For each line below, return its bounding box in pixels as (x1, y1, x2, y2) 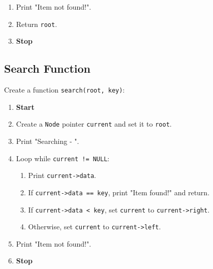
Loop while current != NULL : (16, 153, 110, 163)
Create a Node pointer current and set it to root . (16, 118, 172, 129)
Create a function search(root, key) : (4, 84, 125, 95)
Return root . (16, 18, 57, 29)
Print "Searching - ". (16, 135, 79, 146)
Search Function (4, 61, 91, 76)
